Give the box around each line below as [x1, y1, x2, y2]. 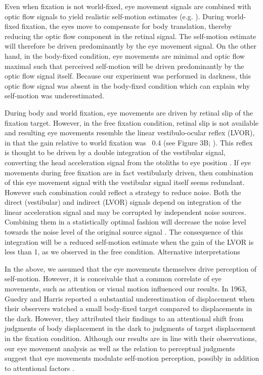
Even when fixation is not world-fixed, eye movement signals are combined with [5, 1, 251, 11]
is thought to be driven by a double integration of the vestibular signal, [5, 147, 226, 158]
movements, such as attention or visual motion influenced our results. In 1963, [5, 283, 247, 294]
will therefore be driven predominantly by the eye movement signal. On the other [5, 41, 257, 51]
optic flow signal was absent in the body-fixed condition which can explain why [5, 80, 250, 91]
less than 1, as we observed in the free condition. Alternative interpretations [5, 246, 240, 257]
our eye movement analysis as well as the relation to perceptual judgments [5, 343, 235, 353]
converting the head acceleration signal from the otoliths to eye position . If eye [5, 157, 251, 167]
